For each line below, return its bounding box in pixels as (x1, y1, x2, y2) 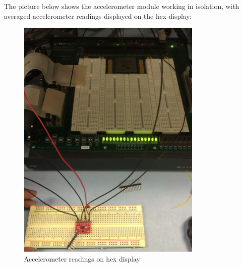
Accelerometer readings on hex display (24, 254, 140, 264)
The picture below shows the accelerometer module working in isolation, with (4, 1, 240, 11)
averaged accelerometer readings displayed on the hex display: (4, 10, 192, 21)
